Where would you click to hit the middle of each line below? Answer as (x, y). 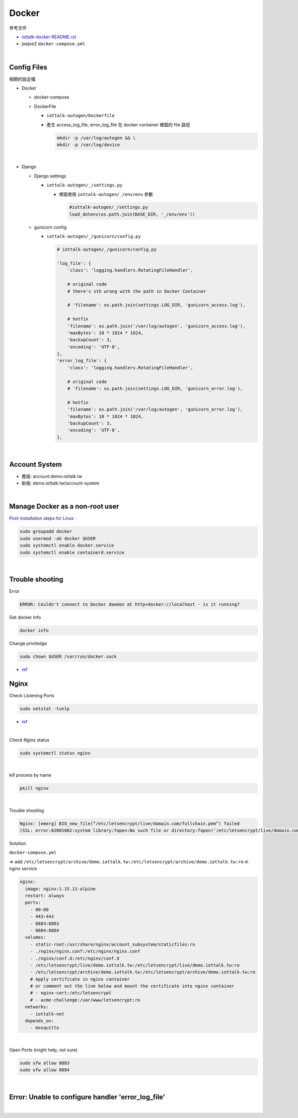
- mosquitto (45, 1028)
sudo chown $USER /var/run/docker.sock (68, 657)
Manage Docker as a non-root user (64, 507)
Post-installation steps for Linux (41, 518)
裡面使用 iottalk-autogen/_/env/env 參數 (106, 194)
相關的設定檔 (22, 79)
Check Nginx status (29, 740)
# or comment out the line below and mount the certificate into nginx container (132, 986)
